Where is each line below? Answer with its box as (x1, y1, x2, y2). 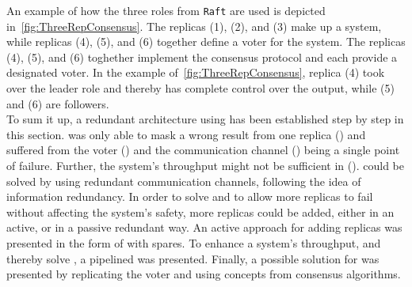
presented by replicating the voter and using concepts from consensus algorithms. (6, 266, 401, 282)
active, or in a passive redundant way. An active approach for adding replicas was (6, 219, 402, 236)
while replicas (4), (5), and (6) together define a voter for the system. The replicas (6, 33, 406, 50)
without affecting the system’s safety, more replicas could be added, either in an (6, 203, 395, 220)
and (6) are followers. (6, 95, 109, 111)
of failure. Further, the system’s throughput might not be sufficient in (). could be (6, 157, 404, 173)
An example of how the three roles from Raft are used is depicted (6, 2, 326, 18)
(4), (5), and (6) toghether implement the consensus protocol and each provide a (6, 48, 398, 65)
